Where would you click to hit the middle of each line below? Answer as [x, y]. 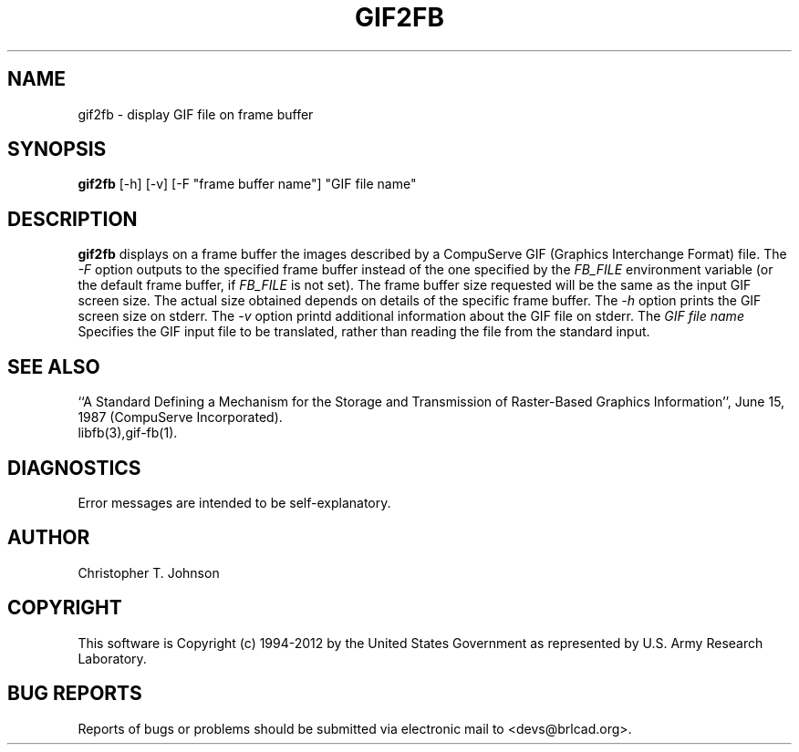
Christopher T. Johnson [149, 572]
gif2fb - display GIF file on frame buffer [196, 114]
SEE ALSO [54, 366]
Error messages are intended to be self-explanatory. [234, 502]
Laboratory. [112, 658]
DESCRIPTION [73, 219]
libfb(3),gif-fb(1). [128, 433]
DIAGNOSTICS [74, 468]
